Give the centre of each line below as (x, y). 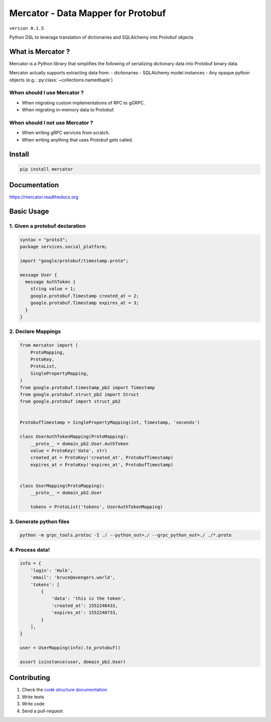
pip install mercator (46, 169)
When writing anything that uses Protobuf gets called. (78, 140)
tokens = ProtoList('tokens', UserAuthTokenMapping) (97, 507)
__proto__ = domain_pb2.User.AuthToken (80, 444)
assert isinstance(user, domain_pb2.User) (73, 662)
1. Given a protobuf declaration (47, 226)
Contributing (30, 678)
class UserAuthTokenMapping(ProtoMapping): (74, 437)
